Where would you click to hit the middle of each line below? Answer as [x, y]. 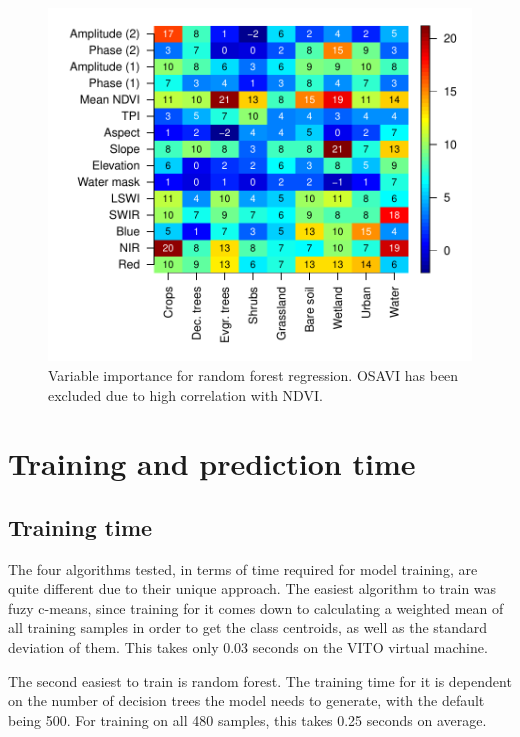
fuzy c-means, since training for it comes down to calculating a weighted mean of [256, 607]
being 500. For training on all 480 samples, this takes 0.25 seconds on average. [247, 719]
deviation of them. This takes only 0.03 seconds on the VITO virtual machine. [248, 647]
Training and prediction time [212, 463]
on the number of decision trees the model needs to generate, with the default [246, 700]
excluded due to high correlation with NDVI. [185, 394]
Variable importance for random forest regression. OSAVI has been [253, 374]
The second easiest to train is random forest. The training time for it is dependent [260, 680]
